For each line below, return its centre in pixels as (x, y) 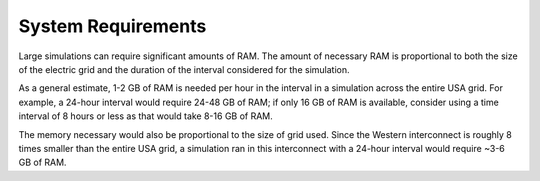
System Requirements (112, 26)
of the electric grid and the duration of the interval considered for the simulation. (184, 69)
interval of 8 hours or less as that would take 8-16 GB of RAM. (146, 116)
